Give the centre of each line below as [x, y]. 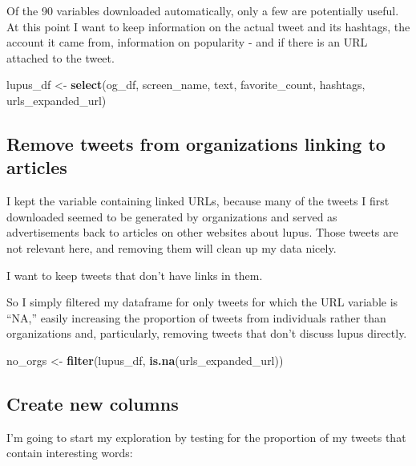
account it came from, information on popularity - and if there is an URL [187, 42]
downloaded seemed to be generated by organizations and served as [172, 216]
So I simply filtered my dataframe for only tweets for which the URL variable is [202, 302]
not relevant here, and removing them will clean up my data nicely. [172, 247]
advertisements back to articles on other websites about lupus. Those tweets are [202, 232]
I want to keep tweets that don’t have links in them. [135, 275]
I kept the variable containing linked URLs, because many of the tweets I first [198, 201]
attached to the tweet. [61, 57]
